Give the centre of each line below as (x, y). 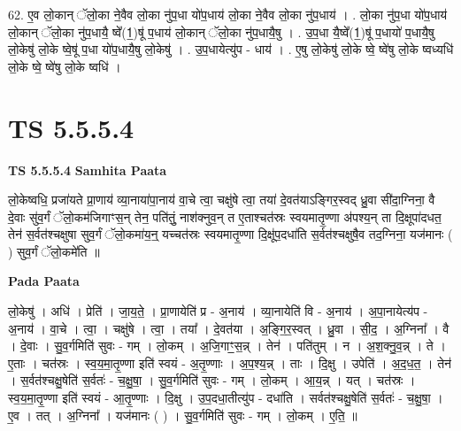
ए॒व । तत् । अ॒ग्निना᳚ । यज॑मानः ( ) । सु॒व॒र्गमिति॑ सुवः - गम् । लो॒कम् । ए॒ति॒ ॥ (183, 415)
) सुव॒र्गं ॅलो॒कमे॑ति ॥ (54, 251)
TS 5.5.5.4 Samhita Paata (88, 169)
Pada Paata (44, 281)
